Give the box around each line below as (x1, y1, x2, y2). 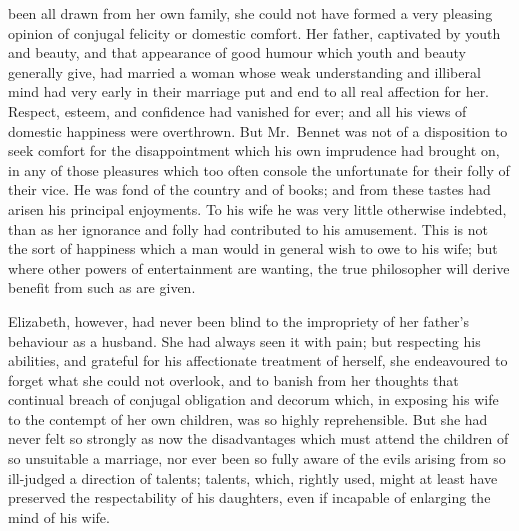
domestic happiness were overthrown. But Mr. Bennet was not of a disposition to (8, 120, 508, 141)
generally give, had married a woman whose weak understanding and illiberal (8, 61, 481, 82)
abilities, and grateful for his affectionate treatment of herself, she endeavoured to (8, 350, 508, 371)
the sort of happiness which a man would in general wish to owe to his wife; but (8, 238, 498, 259)
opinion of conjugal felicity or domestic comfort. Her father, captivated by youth (8, 22, 501, 43)
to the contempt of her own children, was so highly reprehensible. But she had (8, 408, 488, 429)
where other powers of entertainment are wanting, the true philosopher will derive (8, 257, 510, 278)
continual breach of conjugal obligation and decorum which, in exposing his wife (8, 389, 499, 410)
